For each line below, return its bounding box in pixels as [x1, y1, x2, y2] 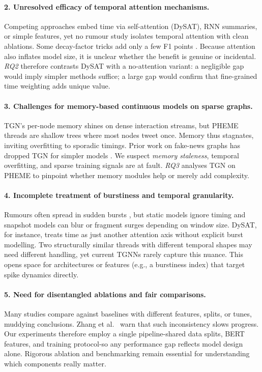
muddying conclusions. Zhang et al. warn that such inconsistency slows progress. [4, 318, 259, 329]
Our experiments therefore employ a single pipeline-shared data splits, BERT [4, 328, 245, 339]
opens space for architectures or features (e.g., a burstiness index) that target [4, 259, 245, 270]
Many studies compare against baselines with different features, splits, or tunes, [4, 308, 252, 319]
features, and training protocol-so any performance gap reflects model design [4, 338, 243, 349]
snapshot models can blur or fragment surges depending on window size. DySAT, [4, 219, 257, 230]
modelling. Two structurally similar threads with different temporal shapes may [4, 239, 252, 249]
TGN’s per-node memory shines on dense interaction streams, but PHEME [4, 120, 239, 130]
